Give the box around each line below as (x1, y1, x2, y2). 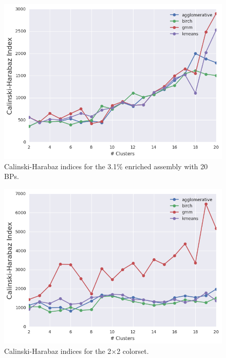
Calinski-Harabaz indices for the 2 (4, 345, 111, 356)
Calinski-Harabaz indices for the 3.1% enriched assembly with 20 (4, 160, 208, 171)
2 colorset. (117, 345, 149, 356)
